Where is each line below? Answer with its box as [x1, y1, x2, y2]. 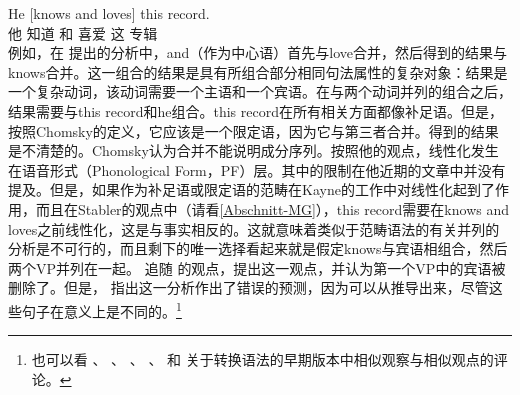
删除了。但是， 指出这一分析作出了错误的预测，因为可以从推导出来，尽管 [8, 277, 489, 298]
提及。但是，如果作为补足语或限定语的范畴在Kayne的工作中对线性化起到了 [8, 179, 495, 200]
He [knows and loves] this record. [8, 3, 210, 23]
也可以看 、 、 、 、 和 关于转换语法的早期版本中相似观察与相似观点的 [31, 349, 494, 370]
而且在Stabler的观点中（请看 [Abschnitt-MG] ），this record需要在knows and [35, 198, 509, 219]
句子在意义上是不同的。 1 [21, 297, 182, 321]
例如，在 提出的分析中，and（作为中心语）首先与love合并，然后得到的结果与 [8, 42, 507, 63]
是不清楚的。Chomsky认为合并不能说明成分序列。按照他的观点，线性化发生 [8, 140, 499, 161]
